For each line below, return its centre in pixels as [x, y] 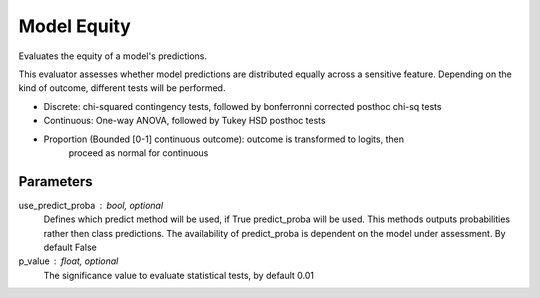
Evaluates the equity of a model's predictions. [112, 56]
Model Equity [75, 26]
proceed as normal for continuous [138, 152]
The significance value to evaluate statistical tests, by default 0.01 [179, 275]
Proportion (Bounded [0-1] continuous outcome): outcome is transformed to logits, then [224, 139]
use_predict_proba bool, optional [91, 205]
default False [70, 247]
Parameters [55, 181]
